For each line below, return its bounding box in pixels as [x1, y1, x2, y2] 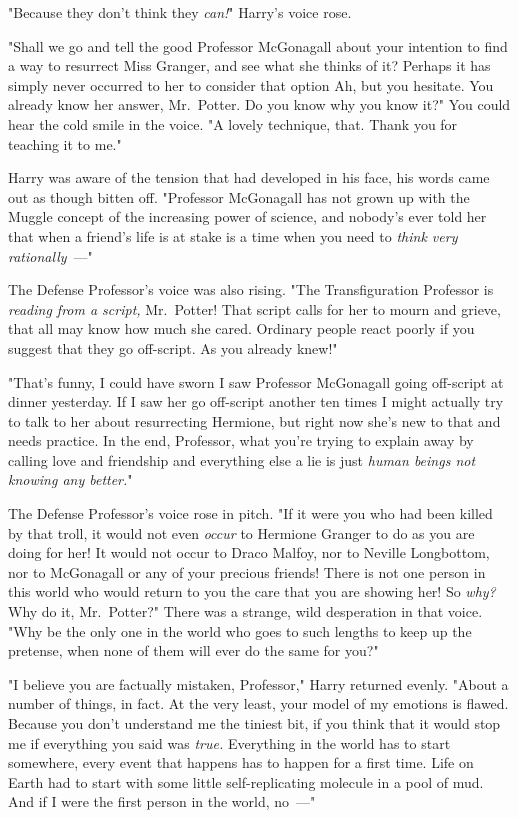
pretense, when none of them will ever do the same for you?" [8, 640, 379, 661]
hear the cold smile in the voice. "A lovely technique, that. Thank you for [8, 113, 458, 134]
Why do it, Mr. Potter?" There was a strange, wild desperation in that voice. [8, 601, 483, 622]
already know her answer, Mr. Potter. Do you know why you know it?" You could [8, 94, 511, 115]
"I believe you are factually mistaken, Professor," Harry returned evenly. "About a [8, 673, 509, 694]
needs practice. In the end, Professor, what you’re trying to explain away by [8, 430, 474, 451]
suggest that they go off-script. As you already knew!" [8, 337, 338, 358]
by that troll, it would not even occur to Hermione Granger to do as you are [8, 522, 475, 543]
